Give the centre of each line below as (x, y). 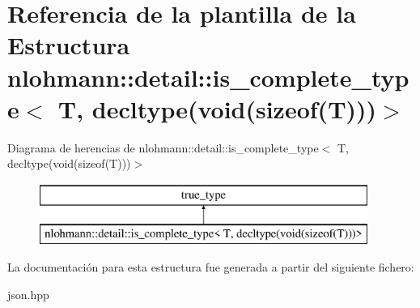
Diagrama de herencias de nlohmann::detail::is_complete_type (163, 147)
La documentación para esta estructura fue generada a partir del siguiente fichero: (211, 267)
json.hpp (28, 294)
